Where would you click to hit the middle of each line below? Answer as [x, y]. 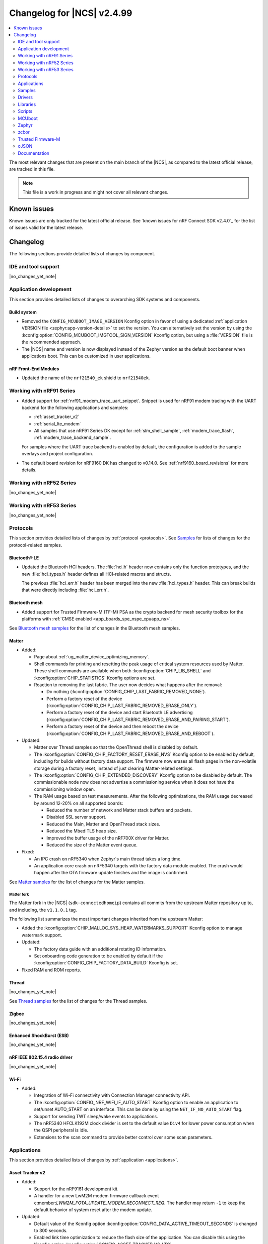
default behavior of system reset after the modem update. [93, 1210]
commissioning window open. [65, 789]
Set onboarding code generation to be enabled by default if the [99, 956]
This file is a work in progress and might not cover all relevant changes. [96, 192]
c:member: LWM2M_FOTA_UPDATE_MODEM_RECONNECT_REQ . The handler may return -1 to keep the [140, 1203]
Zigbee [17, 1014]
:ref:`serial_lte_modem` [58, 423]
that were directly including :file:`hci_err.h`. [65, 590]
